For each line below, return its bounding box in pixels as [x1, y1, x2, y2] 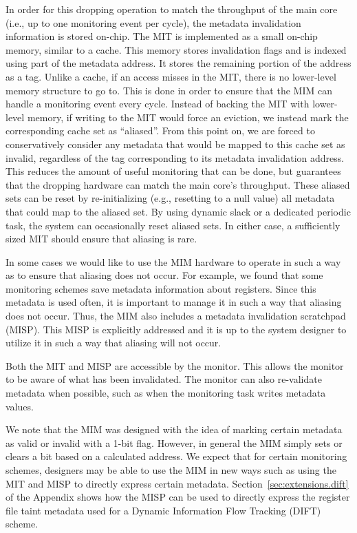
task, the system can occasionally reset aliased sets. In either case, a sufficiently [6, 218, 340, 232]
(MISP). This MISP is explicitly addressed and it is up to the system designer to [6, 322, 347, 336]
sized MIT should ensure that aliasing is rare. [6, 231, 197, 246]
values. [6, 399, 34, 413]
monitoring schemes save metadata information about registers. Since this [6, 281, 316, 295]
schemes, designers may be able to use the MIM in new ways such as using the [6, 463, 336, 477]
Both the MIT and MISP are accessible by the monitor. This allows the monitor [6, 358, 344, 373]
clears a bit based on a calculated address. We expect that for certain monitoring [6, 449, 347, 463]
